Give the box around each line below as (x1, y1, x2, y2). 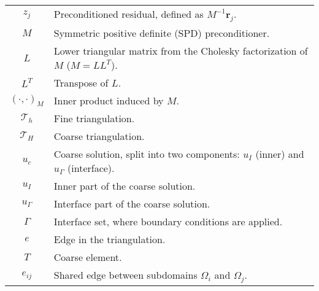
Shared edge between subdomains (53, 268, 198, 282)
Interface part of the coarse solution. (53, 196, 210, 211)
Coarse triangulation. (53, 129, 145, 144)
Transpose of (53, 76, 109, 90)
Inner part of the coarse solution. (53, 179, 196, 193)
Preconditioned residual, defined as (53, 7, 204, 21)
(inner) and (255, 147, 304, 161)
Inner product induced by (53, 93, 164, 108)
